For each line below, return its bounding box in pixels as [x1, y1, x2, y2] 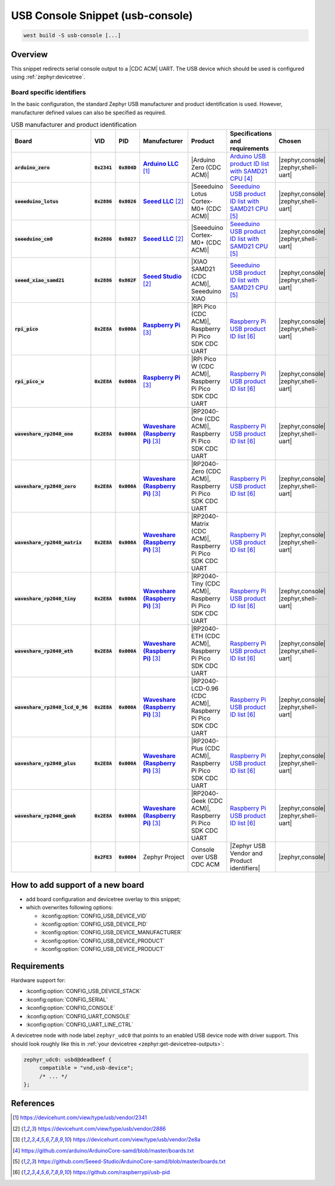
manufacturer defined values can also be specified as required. [11, 109, 167, 116]
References [11, 1099, 55, 1109]
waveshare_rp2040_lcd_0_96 [14, 704, 88, 711]
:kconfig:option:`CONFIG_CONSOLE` [26, 1004, 115, 1012]
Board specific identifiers [11, 88, 86, 96]
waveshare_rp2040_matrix [14, 539, 82, 546]
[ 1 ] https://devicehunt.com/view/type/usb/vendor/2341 [12, 1114, 147, 1121]
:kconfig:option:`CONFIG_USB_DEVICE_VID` [40, 912, 148, 919]
